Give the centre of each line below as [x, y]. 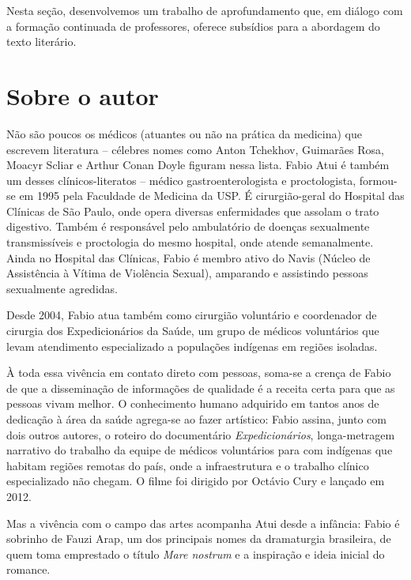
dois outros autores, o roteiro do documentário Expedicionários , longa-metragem [201, 434]
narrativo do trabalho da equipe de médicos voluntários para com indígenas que [200, 450]
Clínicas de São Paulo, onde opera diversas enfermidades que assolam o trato [193, 211]
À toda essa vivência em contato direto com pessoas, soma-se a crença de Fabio [199, 373]
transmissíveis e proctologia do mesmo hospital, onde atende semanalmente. [190, 242]
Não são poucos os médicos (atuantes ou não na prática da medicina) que [184, 133]
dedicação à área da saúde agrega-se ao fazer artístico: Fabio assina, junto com [196, 419]
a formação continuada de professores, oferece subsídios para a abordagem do [193, 26]
